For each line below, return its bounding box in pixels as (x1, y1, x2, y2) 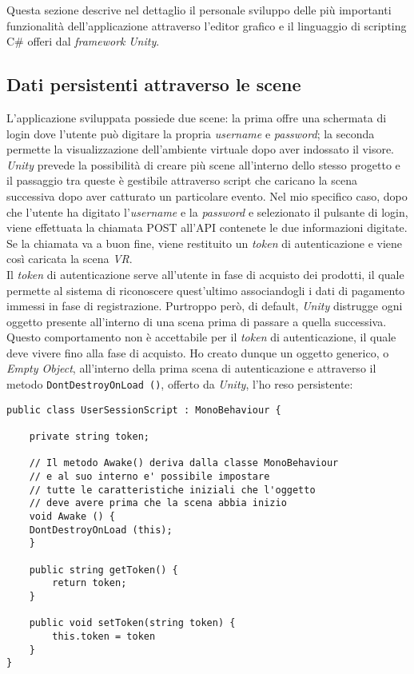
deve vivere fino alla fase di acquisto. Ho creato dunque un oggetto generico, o (6, 344, 389, 361)
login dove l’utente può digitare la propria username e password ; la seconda (6, 125, 375, 142)
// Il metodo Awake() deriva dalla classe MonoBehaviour (29, 457, 339, 469)
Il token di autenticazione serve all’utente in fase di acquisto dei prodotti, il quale (6, 265, 404, 282)
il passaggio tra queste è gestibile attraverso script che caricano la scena (6, 172, 357, 189)
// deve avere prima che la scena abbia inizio (29, 497, 287, 509)
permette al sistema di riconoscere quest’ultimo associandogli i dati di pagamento (6, 281, 405, 298)
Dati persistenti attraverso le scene (6, 72, 301, 97)
